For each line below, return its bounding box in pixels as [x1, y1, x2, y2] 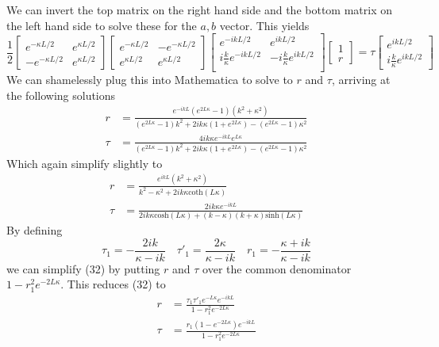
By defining [6, 222, 63, 238]
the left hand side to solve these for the [6, 17, 197, 33]
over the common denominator [202, 260, 352, 276]
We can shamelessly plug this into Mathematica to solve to [6, 71, 293, 88]
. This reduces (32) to [60, 276, 166, 292]
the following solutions [6, 86, 116, 103]
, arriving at [331, 71, 391, 88]
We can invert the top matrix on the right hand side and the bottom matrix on [6, 2, 392, 17]
